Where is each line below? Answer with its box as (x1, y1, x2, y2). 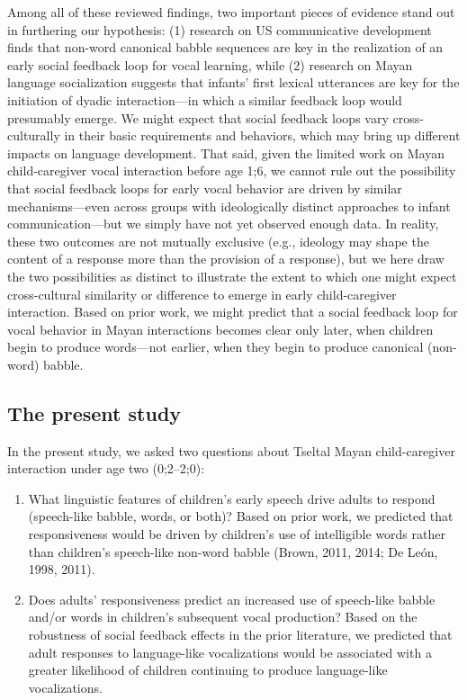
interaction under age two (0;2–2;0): (7, 459, 205, 478)
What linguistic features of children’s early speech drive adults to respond (28, 489, 436, 507)
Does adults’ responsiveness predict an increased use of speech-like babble (28, 589, 436, 608)
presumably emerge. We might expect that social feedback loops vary (7, 108, 389, 127)
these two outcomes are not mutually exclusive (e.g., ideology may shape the (7, 231, 429, 250)
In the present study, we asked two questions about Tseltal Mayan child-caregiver (7, 441, 455, 460)
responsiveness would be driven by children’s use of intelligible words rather (28, 525, 445, 543)
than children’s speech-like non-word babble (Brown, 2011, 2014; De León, (28, 542, 438, 561)
